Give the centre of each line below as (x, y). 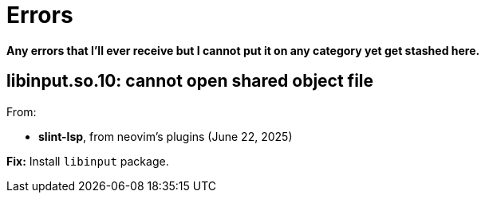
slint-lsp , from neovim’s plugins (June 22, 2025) (166, 136)
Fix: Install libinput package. (88, 161)
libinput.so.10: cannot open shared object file (190, 81)
